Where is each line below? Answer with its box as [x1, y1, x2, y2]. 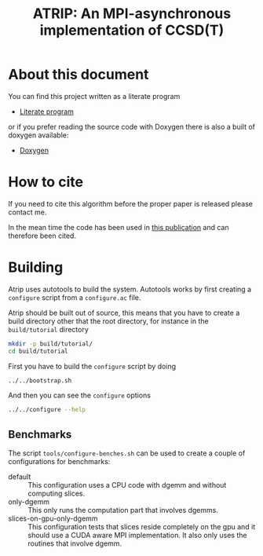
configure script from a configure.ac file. [8, 292, 141, 302]
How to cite [8, 174, 84, 191]
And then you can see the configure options [8, 390, 152, 401]
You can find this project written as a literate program [8, 91, 181, 101]
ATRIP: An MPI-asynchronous [32, 5, 232, 23]
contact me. [8, 207, 47, 217]
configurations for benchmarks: [8, 457, 111, 466]
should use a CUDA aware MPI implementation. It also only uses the [27, 531, 247, 540]
